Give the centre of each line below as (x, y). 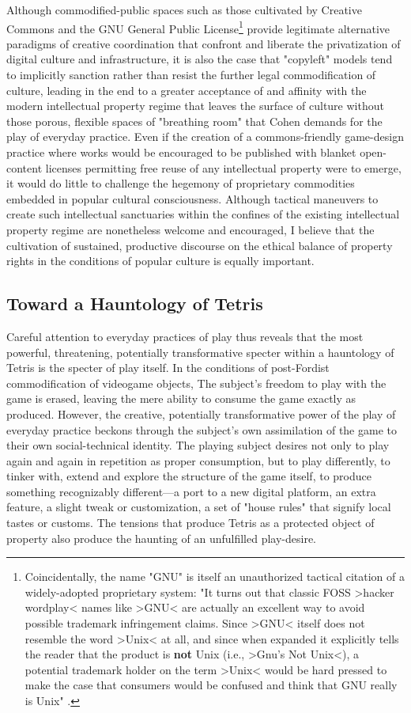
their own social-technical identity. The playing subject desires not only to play (198, 445)
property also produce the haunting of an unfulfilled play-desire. (161, 538)
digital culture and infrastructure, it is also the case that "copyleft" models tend (200, 59)
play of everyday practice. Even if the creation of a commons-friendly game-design (205, 137)
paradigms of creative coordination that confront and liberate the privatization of (204, 43)
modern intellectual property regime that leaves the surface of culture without (195, 106)
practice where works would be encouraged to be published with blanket (181, 152)
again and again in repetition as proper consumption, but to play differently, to (198, 460)
